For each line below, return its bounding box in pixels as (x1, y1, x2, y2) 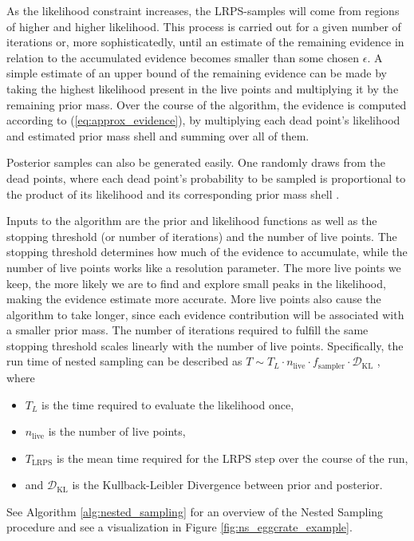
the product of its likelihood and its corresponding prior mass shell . (6, 185, 340, 202)
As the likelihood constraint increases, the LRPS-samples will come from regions (6, 2, 400, 18)
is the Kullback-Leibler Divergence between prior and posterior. (72, 476, 383, 493)
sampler (317, 361, 345, 370)
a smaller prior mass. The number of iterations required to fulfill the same (6, 322, 369, 338)
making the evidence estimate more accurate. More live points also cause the (6, 290, 381, 307)
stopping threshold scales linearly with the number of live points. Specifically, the (6, 337, 404, 353)
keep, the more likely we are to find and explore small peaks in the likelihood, (6, 274, 386, 291)
